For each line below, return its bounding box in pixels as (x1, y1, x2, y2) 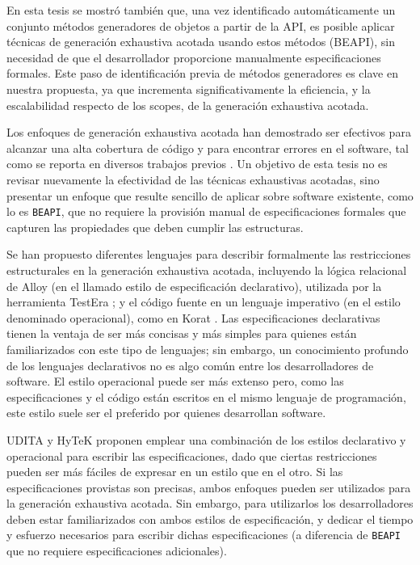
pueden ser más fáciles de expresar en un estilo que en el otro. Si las (6, 463, 343, 480)
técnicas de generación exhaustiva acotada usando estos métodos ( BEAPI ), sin (6, 33, 396, 50)
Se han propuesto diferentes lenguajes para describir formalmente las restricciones (6, 246, 411, 263)
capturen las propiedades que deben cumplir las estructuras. (6, 218, 304, 235)
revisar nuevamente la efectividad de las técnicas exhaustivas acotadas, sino (6, 171, 380, 188)
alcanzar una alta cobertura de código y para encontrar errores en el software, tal (6, 139, 409, 156)
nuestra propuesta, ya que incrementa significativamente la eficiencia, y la (6, 80, 371, 97)
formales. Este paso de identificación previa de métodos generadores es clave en (6, 65, 398, 82)
